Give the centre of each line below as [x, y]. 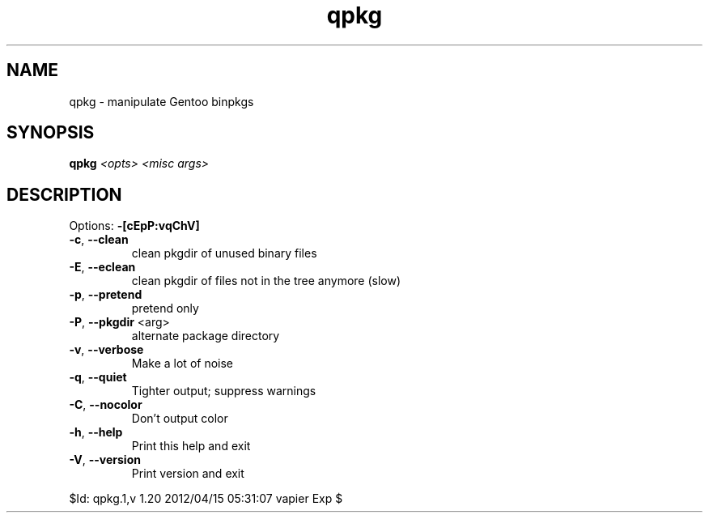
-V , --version [105, 460]
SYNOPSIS [51, 133]
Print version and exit [188, 474]
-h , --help [96, 432]
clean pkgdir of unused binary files [224, 253]
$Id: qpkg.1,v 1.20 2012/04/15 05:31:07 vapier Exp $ [206, 499]
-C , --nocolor [106, 405]
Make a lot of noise [182, 364]
